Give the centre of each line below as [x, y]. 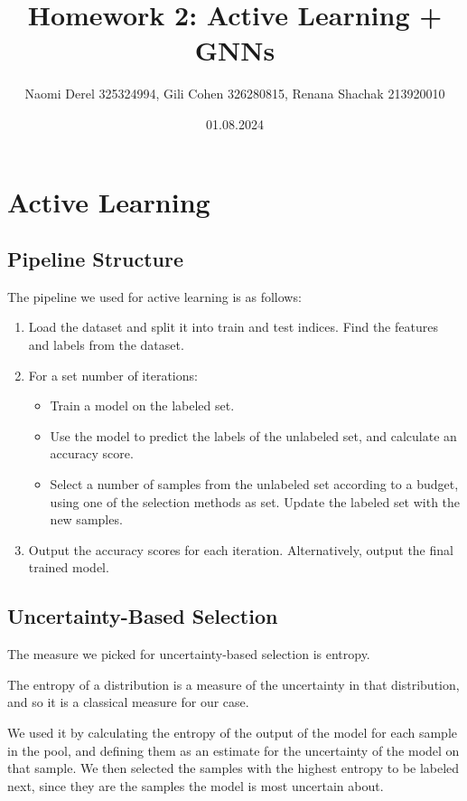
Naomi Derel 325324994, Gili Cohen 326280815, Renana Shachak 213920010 [235, 94]
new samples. [86, 519]
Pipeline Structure [96, 259]
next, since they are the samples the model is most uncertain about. [196, 785]
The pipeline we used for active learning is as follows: [154, 296]
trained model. [69, 567]
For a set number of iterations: [113, 375]
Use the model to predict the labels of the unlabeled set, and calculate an [253, 435]
